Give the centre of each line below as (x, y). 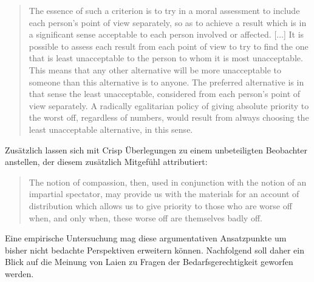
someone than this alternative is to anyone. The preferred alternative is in (166, 82)
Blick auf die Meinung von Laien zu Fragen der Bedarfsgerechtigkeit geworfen (149, 262)
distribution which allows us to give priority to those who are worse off (160, 205)
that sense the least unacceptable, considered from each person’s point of (165, 94)
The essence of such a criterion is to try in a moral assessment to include (164, 10)
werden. (19, 273)
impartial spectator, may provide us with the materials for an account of (164, 194)
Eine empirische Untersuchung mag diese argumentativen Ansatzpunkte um (146, 238)
